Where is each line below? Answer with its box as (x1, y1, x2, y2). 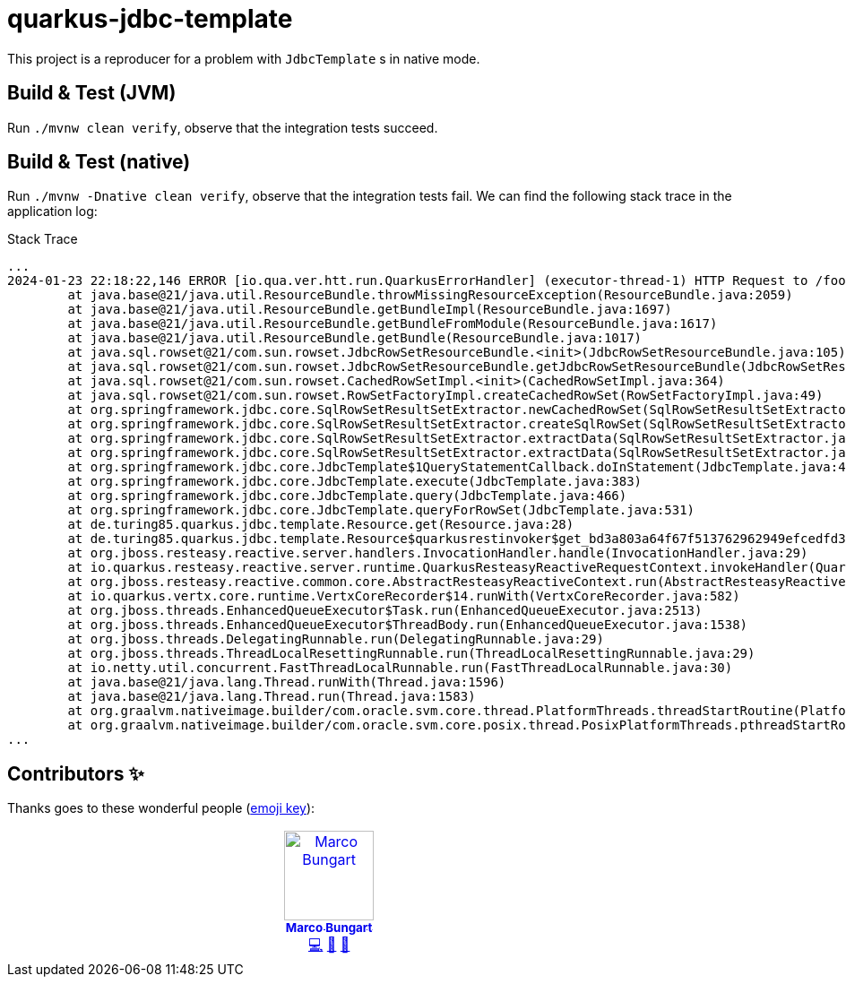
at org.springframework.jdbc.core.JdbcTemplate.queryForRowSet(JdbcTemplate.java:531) (67, 503, 695, 518)
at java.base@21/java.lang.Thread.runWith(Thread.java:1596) (67, 675, 506, 690)
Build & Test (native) (7, 151, 191, 174)
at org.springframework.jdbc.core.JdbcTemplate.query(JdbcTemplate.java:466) (67, 488, 627, 504)
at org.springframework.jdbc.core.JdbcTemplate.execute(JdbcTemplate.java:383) (67, 474, 643, 489)
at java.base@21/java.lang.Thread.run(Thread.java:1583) (67, 689, 476, 704)
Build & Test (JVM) (7, 82, 177, 105)
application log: (7, 203, 98, 220)
